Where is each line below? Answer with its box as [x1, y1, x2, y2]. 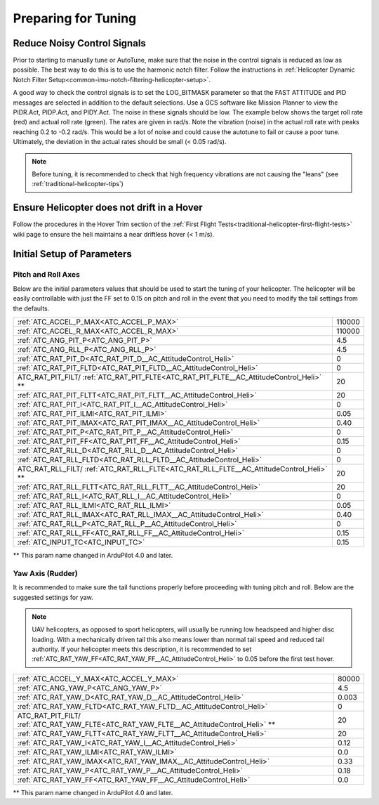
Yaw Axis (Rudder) [13, 568, 79, 578]
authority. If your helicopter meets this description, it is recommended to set [32, 645, 252, 653]
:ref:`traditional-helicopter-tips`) [32, 180, 124, 188]
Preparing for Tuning [13, 11, 137, 26]
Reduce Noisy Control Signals [13, 37, 147, 49]
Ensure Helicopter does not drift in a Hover [13, 202, 203, 214]
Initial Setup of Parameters [13, 248, 133, 260]
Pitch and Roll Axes [13, 270, 81, 280]
